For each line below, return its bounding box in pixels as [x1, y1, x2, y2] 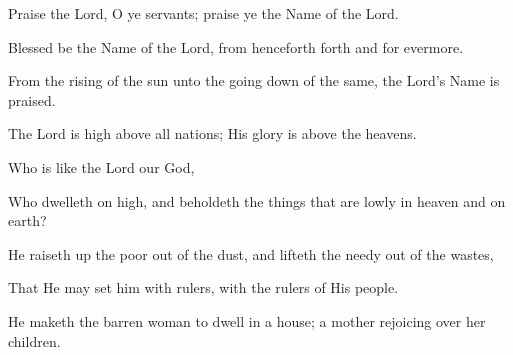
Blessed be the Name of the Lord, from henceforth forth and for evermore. [8, 36, 464, 57]
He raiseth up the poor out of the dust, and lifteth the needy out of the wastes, [8, 243, 494, 264]
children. [8, 330, 61, 351]
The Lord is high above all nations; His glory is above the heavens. [8, 123, 417, 144]
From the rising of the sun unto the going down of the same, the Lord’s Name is [8, 70, 500, 91]
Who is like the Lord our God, [8, 156, 195, 177]
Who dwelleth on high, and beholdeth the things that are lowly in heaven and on [8, 190, 506, 211]
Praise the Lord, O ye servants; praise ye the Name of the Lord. [8, 3, 399, 23]
